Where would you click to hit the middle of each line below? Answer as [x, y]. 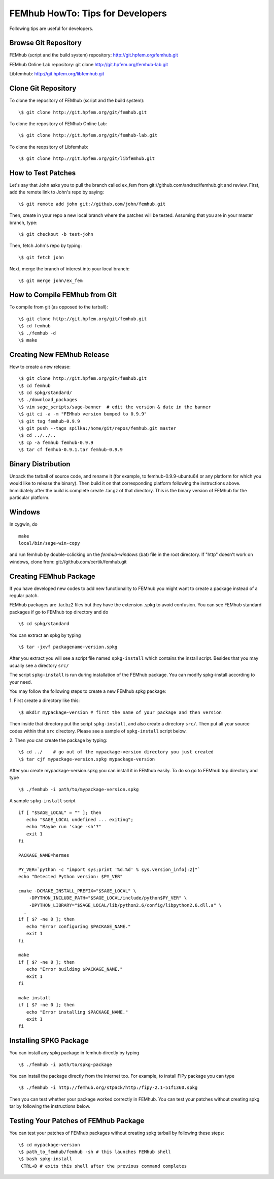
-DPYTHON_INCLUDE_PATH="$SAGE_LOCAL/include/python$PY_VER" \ [108, 898]
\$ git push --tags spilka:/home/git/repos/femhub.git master [97, 428]
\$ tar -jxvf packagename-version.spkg [68, 647]
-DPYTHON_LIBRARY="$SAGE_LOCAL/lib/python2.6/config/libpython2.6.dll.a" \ [125, 905]
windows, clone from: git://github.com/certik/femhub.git [68, 562]
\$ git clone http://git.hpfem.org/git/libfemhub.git [87, 159]
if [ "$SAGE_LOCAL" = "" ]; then [60, 812]
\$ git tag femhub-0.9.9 [49, 421]
